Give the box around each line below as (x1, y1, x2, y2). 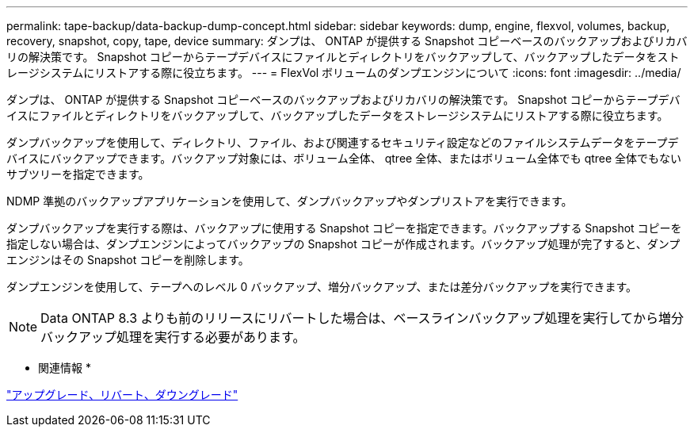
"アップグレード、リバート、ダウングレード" (6, 388, 238, 401)
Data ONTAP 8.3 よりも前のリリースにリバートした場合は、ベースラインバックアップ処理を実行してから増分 (40, 310, 684, 326)
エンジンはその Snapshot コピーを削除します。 (6, 253, 250, 266)
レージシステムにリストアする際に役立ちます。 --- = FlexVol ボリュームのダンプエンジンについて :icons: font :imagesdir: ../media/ (6, 66, 681, 79)
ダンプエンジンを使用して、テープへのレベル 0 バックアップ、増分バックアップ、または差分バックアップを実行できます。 (6, 280, 638, 293)
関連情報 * (38, 361, 91, 374)
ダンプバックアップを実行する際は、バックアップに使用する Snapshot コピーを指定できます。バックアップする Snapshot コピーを (6, 221, 682, 235)
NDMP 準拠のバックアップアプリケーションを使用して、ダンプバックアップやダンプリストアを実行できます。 (6, 194, 573, 208)
